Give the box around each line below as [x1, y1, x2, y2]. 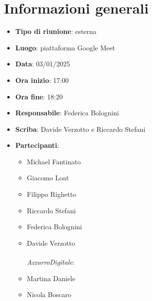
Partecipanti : [15, 140, 59, 150]
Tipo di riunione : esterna [15, 26, 97, 36]
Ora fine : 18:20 [15, 91, 63, 101]
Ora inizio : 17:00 [15, 75, 69, 85]
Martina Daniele [27, 273, 76, 283]
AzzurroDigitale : [27, 257, 75, 267]
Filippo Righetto [27, 189, 76, 199]
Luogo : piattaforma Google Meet [15, 42, 115, 52]
